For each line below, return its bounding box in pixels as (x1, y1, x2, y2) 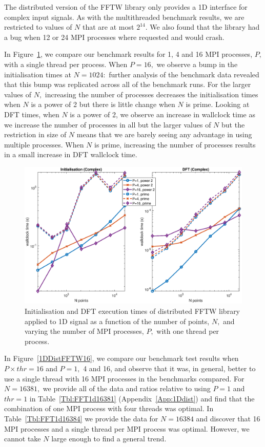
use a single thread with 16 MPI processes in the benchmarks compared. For (4, 373, 244, 384)
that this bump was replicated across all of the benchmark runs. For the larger (4, 79, 251, 90)
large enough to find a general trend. (51, 433, 167, 444)
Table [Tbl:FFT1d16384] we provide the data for (4, 413, 158, 423)
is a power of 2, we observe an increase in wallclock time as (70, 109, 255, 119)
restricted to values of (4, 22, 72, 32)
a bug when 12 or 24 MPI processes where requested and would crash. (4, 31, 225, 42)
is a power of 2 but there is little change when (31, 99, 175, 110)
